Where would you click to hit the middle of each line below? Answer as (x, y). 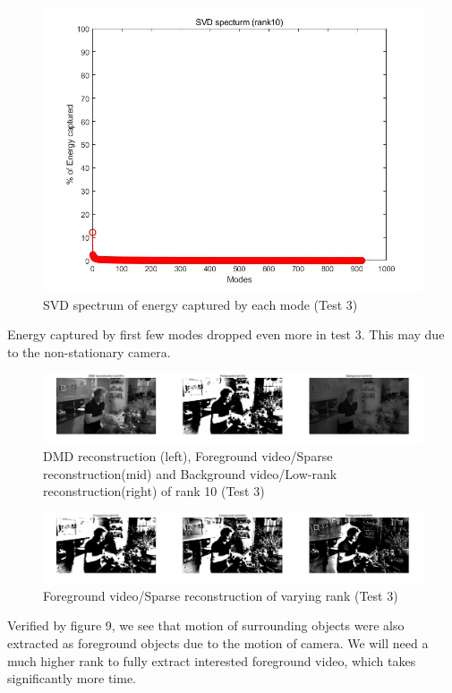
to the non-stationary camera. (89, 351)
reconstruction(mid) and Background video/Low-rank (190, 473)
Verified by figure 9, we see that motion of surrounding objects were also (206, 625)
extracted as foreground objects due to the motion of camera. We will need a (218, 643)
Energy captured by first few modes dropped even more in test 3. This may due (226, 334)
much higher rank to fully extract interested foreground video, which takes (212, 660)
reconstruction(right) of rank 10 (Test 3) (154, 491)
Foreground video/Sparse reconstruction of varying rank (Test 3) (221, 595)
